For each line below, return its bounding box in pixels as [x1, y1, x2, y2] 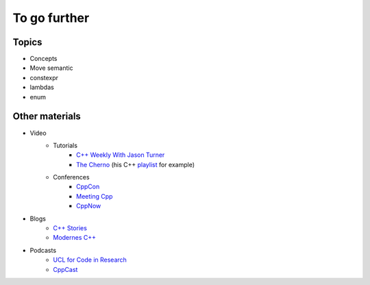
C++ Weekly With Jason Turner [76, 151, 165, 159]
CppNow [76, 202, 101, 210]
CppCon [76, 182, 100, 191]
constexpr [29, 73, 58, 82]
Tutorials [53, 141, 78, 149]
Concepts [29, 55, 58, 63]
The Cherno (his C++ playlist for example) [76, 160, 195, 169]
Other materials [12, 110, 82, 123]
